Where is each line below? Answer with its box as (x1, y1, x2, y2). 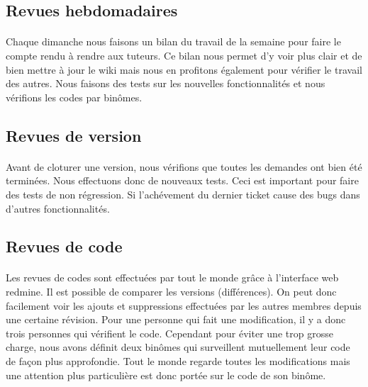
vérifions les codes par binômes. (6, 89, 143, 104)
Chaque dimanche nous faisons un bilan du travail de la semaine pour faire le (6, 34, 341, 49)
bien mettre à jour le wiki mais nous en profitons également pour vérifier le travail (6, 62, 362, 77)
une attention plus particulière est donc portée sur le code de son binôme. (6, 367, 326, 382)
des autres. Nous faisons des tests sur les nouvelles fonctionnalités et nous (6, 76, 325, 91)
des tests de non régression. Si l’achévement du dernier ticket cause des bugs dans (6, 186, 360, 201)
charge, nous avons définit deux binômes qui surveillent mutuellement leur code (6, 340, 350, 354)
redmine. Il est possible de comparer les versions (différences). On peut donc (6, 284, 337, 299)
